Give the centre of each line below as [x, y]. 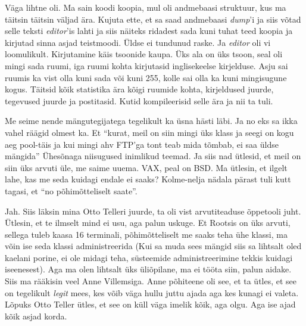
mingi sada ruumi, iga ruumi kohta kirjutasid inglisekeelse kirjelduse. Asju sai [146, 65]
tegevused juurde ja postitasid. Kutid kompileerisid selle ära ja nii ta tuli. [139, 100]
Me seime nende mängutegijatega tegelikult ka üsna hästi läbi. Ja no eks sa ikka [151, 121]
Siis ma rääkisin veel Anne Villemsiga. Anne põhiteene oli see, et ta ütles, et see [151, 281]
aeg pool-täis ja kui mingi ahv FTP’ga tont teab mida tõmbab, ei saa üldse [142, 144]
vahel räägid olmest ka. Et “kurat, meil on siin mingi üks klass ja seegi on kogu [149, 132]
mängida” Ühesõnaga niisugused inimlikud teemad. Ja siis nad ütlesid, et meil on [153, 156]
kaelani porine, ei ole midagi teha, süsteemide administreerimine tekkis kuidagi [149, 257]
